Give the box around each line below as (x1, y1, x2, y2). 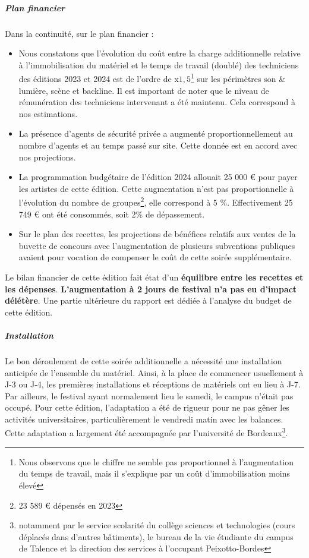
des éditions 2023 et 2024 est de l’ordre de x (18, 72, 179, 84)
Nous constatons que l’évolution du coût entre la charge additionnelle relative (18, 47, 301, 59)
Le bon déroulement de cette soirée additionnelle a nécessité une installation (5, 354, 282, 367)
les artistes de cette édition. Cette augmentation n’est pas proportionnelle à (18, 182, 294, 194)
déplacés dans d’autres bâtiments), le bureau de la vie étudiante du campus (18, 530, 294, 543)
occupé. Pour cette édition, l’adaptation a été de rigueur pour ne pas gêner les (5, 401, 289, 414)
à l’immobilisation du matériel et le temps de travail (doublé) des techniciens (18, 58, 299, 71)
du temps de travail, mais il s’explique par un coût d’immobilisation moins (18, 467, 291, 480)
